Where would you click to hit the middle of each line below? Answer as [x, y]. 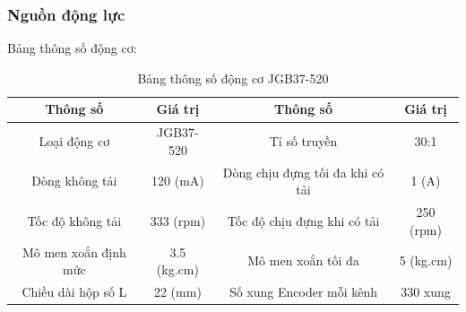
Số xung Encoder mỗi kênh [303, 291]
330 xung [426, 291]
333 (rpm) [178, 220]
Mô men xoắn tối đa [303, 260]
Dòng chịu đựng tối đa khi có [303, 172]
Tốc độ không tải [74, 220]
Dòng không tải [74, 181]
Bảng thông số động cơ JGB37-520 [233, 78]
